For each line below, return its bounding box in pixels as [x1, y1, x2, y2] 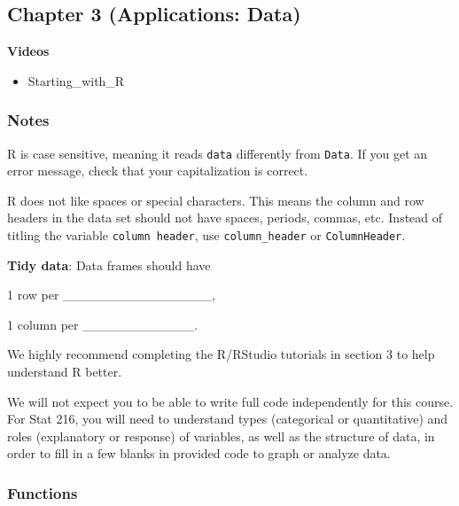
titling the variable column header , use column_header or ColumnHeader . [7, 226, 406, 245]
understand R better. [7, 362, 122, 381]
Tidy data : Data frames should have [7, 255, 211, 274]
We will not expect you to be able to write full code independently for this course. [7, 392, 454, 410]
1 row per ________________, [7, 285, 215, 304]
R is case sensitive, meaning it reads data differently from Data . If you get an [7, 144, 428, 162]
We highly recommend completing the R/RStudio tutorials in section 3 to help [7, 345, 435, 363]
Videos [7, 42, 50, 60]
